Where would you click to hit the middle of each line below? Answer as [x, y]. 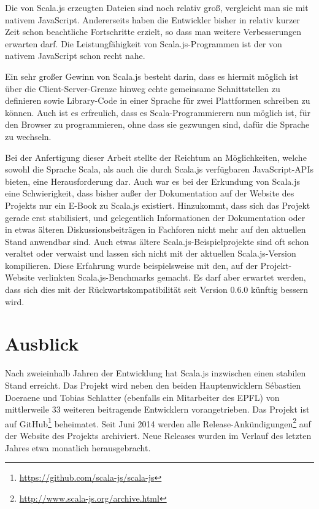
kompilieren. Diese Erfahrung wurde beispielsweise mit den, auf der [131, 265]
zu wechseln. [28, 136]
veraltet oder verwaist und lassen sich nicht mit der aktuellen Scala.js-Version [151, 253]
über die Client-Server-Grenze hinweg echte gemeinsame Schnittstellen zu [143, 88]
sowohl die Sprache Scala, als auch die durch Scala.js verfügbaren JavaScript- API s [159, 169]
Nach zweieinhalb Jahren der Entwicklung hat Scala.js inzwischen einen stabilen [156, 373]
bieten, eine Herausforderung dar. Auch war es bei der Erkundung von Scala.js [153, 181]
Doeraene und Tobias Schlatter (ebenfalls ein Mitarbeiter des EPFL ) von [142, 397]
